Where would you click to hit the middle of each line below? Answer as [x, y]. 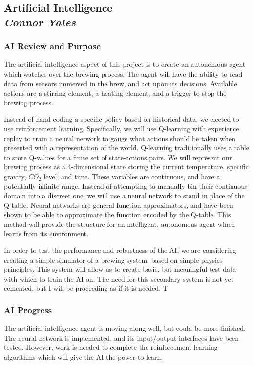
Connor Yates [40, 22]
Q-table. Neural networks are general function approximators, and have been [119, 205]
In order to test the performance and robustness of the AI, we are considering [120, 250]
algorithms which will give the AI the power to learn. [84, 357]
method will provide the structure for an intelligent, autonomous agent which [120, 224]
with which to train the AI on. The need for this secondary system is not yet [119, 278]
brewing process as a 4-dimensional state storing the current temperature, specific [126, 167]
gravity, [15, 176]
